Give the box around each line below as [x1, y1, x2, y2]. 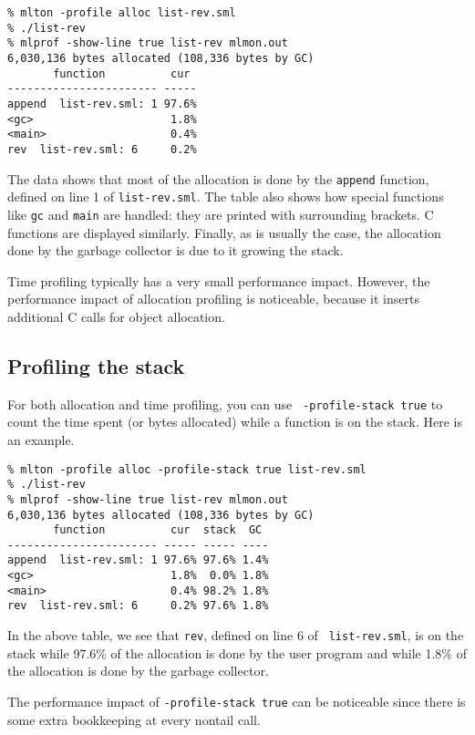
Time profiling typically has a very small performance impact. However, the [7, 271, 430, 290]
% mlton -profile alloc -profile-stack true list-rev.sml [7, 462, 367, 476]
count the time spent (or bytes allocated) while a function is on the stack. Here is [7, 412, 462, 431]
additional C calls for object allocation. [7, 306, 225, 326]
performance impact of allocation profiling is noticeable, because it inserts [7, 289, 419, 308]
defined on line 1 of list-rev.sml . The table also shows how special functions [7, 187, 444, 206]
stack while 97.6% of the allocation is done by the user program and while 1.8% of [7, 643, 467, 662]
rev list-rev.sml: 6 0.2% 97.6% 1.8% [7, 599, 269, 613]
